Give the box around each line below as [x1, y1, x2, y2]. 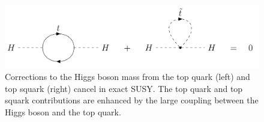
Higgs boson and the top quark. [5, 106, 121, 118]
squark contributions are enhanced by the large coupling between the [5, 94, 259, 106]
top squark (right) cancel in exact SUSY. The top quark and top [5, 82, 243, 94]
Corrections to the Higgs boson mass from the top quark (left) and [5, 70, 250, 83]
